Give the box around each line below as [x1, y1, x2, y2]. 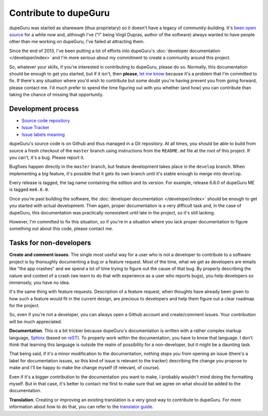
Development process [9, 104, 79, 113]
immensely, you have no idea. [9, 279, 70, 285]
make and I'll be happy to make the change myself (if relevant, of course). [9, 365, 160, 371]
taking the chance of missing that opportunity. [9, 92, 104, 98]
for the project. [9, 303, 40, 309]
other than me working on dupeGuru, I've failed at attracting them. [9, 39, 145, 45]
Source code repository [21, 117, 70, 124]
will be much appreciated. [9, 318, 62, 325]
